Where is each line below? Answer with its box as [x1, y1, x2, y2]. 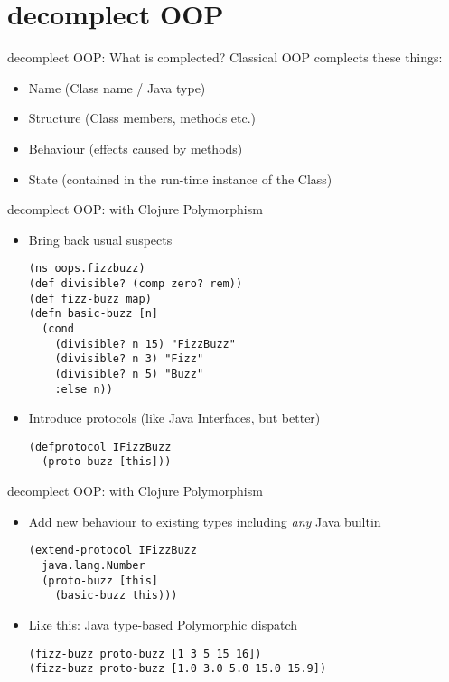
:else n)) [54, 382, 113, 396]
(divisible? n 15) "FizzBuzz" [54, 337, 236, 350]
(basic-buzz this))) [54, 589, 178, 603]
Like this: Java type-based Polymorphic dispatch [28, 614, 297, 633]
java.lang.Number [42, 558, 145, 572]
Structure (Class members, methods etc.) [28, 108, 257, 127]
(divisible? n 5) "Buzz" [54, 367, 204, 380]
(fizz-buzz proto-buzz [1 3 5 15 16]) [28, 647, 262, 660]
